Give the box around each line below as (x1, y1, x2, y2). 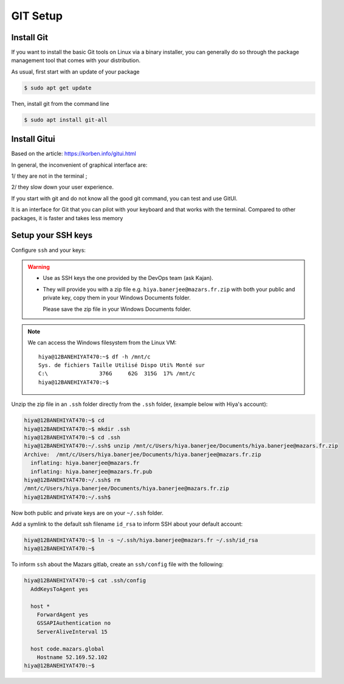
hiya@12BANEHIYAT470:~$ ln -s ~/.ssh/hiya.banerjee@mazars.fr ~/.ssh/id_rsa (24, 537, 258, 544)
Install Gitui (11, 134, 55, 144)
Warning (27, 263, 50, 270)
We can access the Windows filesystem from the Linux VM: (27, 339, 177, 346)
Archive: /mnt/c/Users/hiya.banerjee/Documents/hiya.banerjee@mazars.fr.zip (24, 451, 261, 458)
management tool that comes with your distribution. (11, 57, 141, 64)
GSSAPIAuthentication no (36, 619, 111, 627)
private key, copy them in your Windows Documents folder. (43, 294, 191, 301)
